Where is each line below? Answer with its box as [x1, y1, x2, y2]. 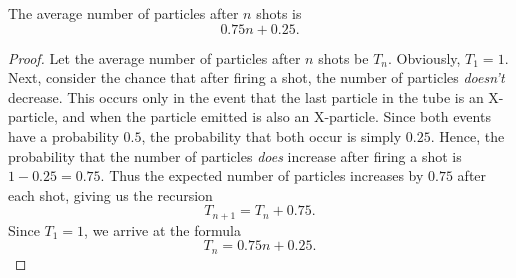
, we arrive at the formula [84, 219, 241, 240]
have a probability [8, 125, 119, 146]
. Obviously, [387, 47, 461, 68]
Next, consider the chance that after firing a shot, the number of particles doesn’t [8, 67, 505, 88]
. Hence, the [430, 125, 505, 146]
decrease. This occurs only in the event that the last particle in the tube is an [8, 86, 484, 107]
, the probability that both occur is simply [141, 125, 402, 146]
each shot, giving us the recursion [8, 184, 213, 205]
